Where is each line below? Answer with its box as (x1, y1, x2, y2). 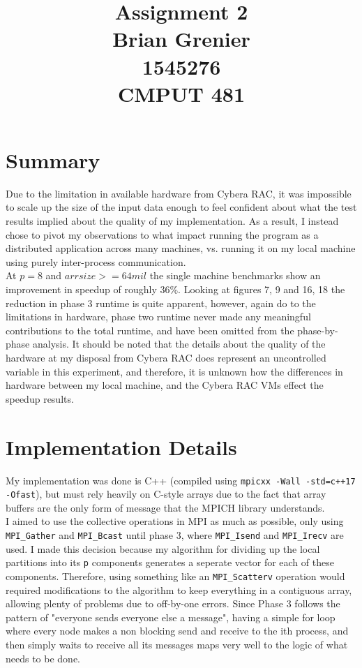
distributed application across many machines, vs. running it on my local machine (6, 241, 356, 255)
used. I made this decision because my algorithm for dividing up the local (6, 541, 320, 556)
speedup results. (6, 391, 74, 406)
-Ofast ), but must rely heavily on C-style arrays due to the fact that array (6, 487, 326, 501)
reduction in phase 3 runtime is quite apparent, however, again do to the (6, 295, 316, 310)
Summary (6, 145, 100, 174)
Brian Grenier (112, 24, 250, 53)
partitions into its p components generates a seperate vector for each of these (6, 555, 334, 570)
